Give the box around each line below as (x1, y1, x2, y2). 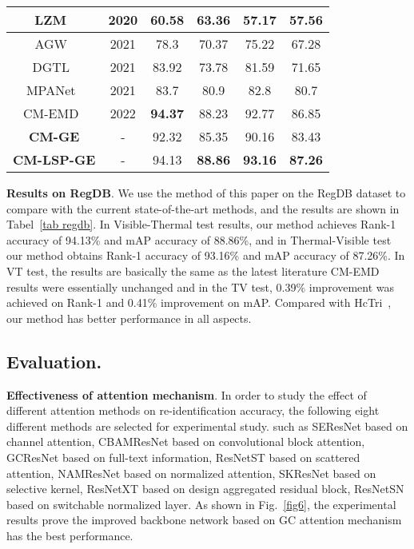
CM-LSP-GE (13, 150, 96, 169)
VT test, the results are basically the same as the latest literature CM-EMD (6, 262, 380, 279)
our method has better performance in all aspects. (6, 309, 252, 326)
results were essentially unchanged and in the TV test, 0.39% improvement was (6, 278, 395, 295)
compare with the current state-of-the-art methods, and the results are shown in (6, 200, 400, 217)
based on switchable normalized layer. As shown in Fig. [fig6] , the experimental (6, 495, 396, 512)
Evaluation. (6, 348, 102, 373)
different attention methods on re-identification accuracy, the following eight (6, 402, 380, 419)
